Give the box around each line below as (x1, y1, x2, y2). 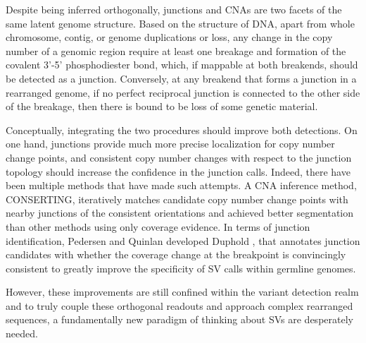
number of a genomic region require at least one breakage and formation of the (6, 43, 346, 58)
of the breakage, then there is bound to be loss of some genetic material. (6, 99, 318, 114)
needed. (6, 326, 38, 341)
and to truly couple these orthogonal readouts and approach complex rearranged (6, 298, 353, 313)
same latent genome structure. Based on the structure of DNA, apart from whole (6, 16, 355, 30)
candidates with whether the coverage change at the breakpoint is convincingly (6, 247, 346, 262)
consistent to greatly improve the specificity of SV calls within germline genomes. (6, 260, 356, 275)
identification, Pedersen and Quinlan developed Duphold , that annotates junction (6, 233, 360, 248)
